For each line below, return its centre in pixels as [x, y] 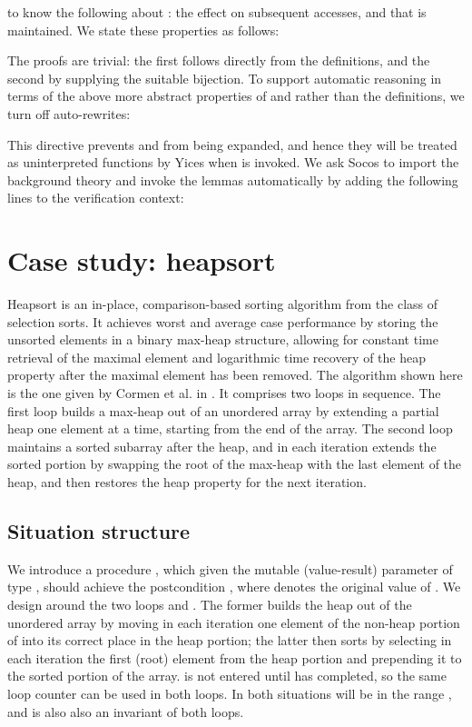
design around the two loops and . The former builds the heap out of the [210, 604]
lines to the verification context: [96, 198]
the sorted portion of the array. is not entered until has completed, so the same [227, 676]
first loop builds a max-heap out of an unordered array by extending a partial [223, 410]
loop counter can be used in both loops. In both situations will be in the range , [230, 693]
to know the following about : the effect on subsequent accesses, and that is [217, 12]
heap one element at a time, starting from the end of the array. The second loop [230, 428]
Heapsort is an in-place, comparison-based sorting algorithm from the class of [222, 304]
